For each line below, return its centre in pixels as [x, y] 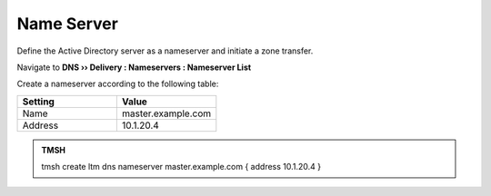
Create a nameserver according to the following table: [118, 84]
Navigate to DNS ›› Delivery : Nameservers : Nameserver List [134, 67]
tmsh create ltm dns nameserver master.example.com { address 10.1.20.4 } [181, 167]
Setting [38, 102]
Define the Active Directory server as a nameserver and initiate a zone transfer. [165, 51]
